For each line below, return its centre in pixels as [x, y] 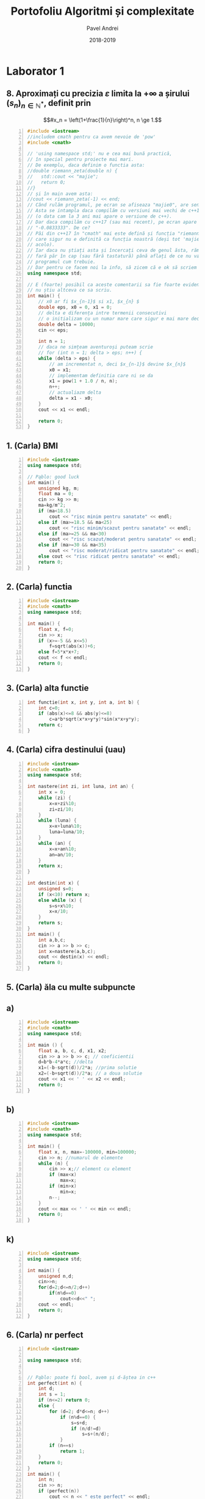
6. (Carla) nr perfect [45, 1335]
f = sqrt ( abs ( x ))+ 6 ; [73, 646]
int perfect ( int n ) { [55, 1383]
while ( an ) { [55, 843]
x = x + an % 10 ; [63, 849]
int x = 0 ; [52, 792]
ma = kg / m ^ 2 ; [52, 506]
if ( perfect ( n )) [59, 1491]
